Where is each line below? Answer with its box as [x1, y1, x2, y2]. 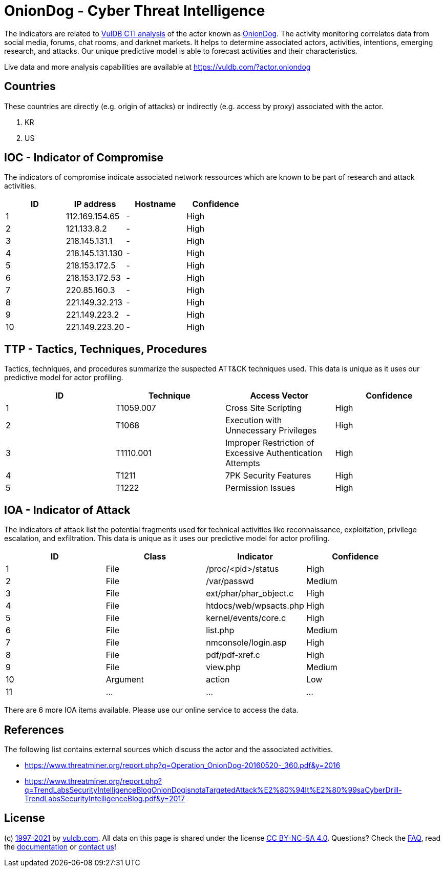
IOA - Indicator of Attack [4, 503, 131, 516]
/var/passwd [206, 576, 254, 587]
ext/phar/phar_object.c [206, 588, 294, 599]
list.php [206, 625, 235, 636]
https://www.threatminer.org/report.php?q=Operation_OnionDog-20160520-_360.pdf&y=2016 [25, 760, 341, 770]
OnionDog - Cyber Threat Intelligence [4, 2, 265, 19]
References [4, 723, 64, 736]
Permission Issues [225, 483, 295, 493]
